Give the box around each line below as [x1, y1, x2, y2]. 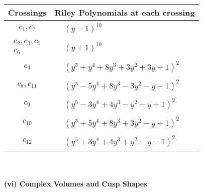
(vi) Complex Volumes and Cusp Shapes [4, 178, 147, 189]
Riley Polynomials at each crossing [54, 7, 195, 18]
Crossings [8, 7, 47, 18]
